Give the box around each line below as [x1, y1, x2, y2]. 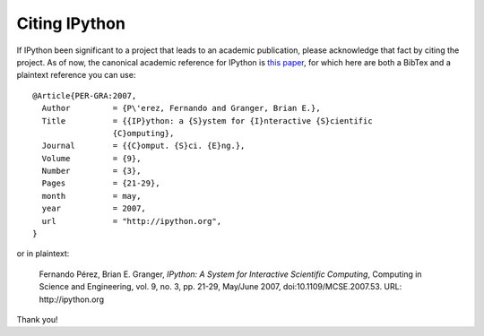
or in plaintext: [16, 248, 70, 259]
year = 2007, [41, 203, 147, 214]
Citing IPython [16, 13, 125, 33]
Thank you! [16, 314, 58, 324]
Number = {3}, [41, 166, 142, 177]
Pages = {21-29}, [41, 178, 160, 188]
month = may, [41, 191, 142, 201]
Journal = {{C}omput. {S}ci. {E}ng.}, [41, 141, 246, 151]
